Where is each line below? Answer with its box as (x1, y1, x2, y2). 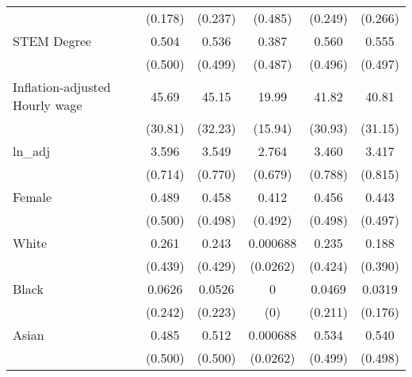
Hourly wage (13, 96, 82, 114)
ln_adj (13, 142, 51, 160)
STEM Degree (13, 32, 92, 50)
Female (13, 188, 52, 206)
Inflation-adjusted (13, 78, 111, 96)
